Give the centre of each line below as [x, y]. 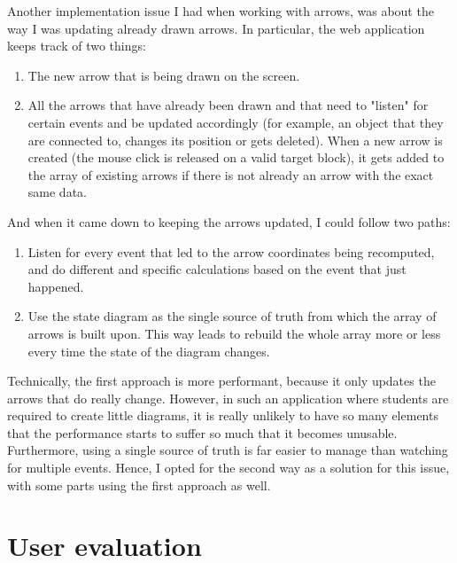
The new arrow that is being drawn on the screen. [164, 75]
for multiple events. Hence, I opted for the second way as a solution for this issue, [228, 468]
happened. [56, 286]
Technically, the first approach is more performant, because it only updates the [221, 381]
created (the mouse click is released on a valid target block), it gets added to [236, 157]
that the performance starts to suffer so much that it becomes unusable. [202, 432]
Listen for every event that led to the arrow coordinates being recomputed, [231, 251]
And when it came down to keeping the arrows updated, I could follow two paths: [229, 221]
